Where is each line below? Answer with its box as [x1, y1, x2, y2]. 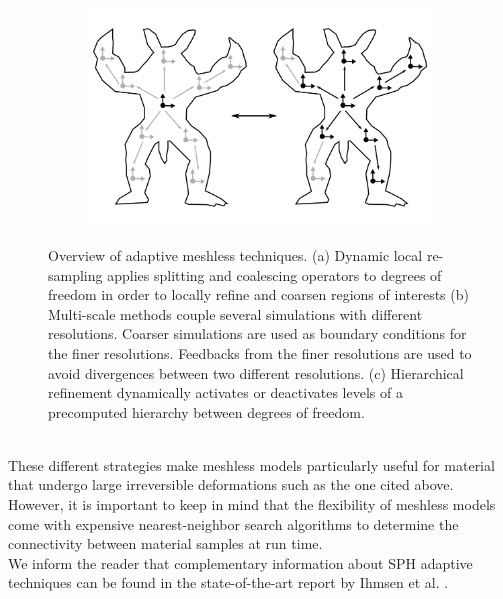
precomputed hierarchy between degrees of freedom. [48, 401, 365, 422]
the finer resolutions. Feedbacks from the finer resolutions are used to [48, 342, 472, 363]
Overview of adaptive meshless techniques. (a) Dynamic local [48, 244, 423, 265]
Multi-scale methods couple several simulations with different [48, 303, 423, 324]
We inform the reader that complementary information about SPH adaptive [8, 552, 473, 573]
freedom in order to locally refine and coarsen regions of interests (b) [48, 284, 469, 305]
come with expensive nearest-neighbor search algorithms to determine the [8, 513, 459, 534]
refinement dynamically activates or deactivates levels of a [48, 382, 403, 403]
